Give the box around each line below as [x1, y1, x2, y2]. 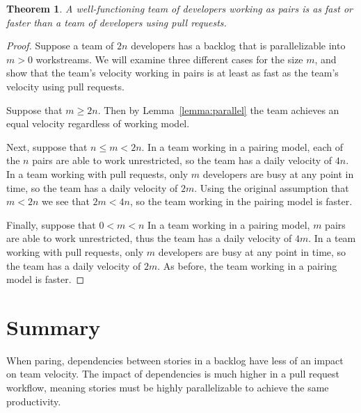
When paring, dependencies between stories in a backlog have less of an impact [6, 353, 344, 367]
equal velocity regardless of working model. [6, 116, 190, 131]
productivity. [6, 394, 61, 408]
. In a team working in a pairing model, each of [141, 139, 343, 154]
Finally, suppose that [6, 217, 96, 232]
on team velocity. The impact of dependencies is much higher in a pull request [6, 366, 340, 381]
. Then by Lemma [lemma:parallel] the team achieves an [97, 102, 339, 117]
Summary [6, 312, 101, 341]
